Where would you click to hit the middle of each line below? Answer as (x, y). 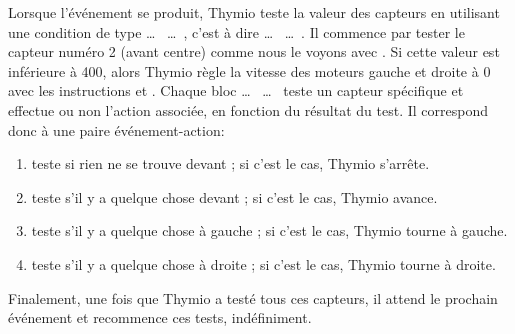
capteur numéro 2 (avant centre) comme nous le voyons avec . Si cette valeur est (254, 51)
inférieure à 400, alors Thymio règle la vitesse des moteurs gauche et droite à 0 (249, 70)
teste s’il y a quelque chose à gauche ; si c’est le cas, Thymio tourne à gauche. (269, 230)
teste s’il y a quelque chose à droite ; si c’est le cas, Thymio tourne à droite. (263, 263)
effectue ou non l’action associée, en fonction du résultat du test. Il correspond (248, 109)
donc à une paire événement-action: (116, 129)
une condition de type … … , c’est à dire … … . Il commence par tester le (236, 31)
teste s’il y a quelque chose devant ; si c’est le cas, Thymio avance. (234, 196)
